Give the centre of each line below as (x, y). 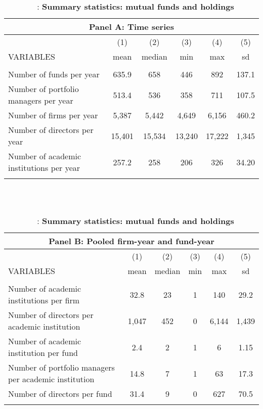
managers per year (41, 100)
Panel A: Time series (131, 27)
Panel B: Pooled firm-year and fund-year (131, 241)
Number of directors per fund (60, 394)
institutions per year (44, 168)
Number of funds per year (54, 74)
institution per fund (43, 353)
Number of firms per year (53, 115)
